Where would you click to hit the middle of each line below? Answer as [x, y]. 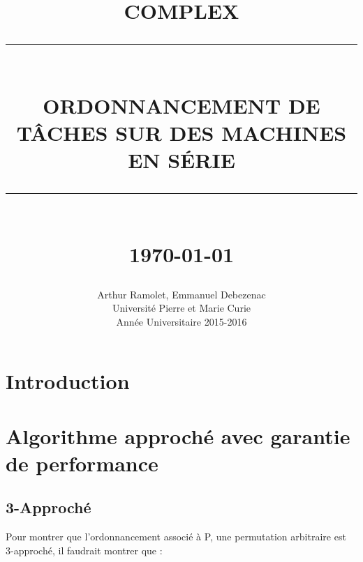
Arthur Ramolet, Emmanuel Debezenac [181, 294]
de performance [82, 463]
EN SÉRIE [181, 159]
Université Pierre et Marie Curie [181, 308]
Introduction [68, 381]
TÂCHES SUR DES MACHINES [181, 132]
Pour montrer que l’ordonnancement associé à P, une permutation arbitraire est [176, 537]
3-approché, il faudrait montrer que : [84, 550]
